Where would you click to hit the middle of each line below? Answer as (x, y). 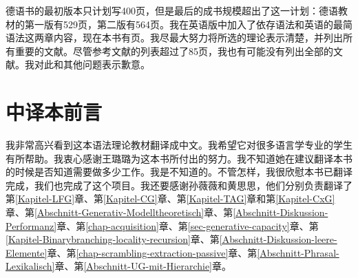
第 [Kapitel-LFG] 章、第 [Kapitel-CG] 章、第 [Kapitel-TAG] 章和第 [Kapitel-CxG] (170, 199)
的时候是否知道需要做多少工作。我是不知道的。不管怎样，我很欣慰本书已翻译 (179, 172)
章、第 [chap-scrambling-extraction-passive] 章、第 (152, 252)
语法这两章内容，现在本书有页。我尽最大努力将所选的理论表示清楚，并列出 (174, 38)
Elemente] (27, 252)
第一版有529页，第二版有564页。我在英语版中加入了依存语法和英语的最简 (188, 24)
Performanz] (31, 225)
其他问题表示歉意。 (106, 64)
